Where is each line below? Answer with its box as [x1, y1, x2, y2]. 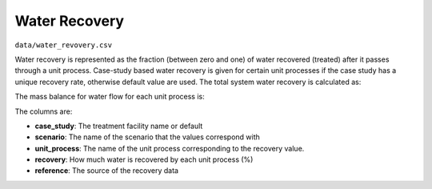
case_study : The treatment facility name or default [34, 121, 203, 131]
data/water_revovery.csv [14, 40, 112, 50]
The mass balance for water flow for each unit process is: [14, 92, 205, 102]
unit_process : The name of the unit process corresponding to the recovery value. [34, 143, 305, 153]
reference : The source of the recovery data [34, 166, 179, 175]
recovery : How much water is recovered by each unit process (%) [34, 155, 254, 164]
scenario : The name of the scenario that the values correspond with [34, 132, 260, 142]
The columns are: [14, 107, 73, 116]
